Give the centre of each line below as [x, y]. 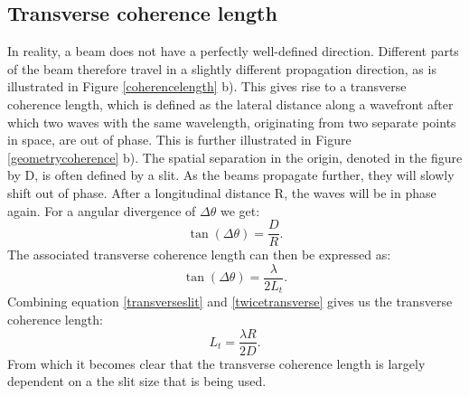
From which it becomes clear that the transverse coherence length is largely [216, 363]
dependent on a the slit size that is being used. [137, 381]
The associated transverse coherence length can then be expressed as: [199, 255]
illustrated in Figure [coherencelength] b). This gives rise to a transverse [207, 86]
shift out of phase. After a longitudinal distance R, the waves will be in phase [222, 192]
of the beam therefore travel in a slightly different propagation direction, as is [222, 68]
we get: [240, 210]
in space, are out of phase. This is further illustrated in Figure [179, 140]
